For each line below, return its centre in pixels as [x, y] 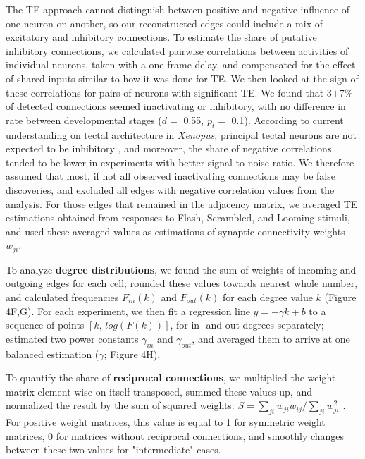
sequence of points [45, 325]
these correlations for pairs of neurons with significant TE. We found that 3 [169, 92]
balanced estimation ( [52, 354]
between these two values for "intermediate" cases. [113, 449]
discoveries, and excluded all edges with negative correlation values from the [170, 189]
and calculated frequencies [62, 296]
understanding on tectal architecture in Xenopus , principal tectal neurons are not [181, 134]
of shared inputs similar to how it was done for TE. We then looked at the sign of [182, 78]
